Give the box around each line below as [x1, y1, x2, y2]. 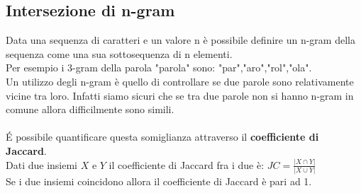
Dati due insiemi [6, 157, 77, 172]
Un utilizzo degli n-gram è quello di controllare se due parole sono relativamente [6, 74, 354, 88]
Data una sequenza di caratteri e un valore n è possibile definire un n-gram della [6, 33, 355, 47]
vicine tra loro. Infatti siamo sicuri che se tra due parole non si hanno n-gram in [6, 88, 354, 103]
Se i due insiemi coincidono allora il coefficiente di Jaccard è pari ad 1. [6, 174, 312, 189]
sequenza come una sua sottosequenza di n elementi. [6, 46, 233, 61]
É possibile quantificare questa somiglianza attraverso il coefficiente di [6, 129, 319, 144]
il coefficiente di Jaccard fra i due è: [109, 157, 265, 172]
